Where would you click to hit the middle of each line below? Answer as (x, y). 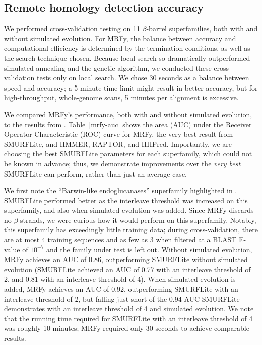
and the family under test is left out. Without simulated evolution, (149, 249)
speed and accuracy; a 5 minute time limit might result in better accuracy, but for (131, 87)
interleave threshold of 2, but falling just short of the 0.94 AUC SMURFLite (122, 298)
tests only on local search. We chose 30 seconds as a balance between (143, 78)
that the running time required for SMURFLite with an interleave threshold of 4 (128, 318)
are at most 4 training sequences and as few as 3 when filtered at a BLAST (120, 240)
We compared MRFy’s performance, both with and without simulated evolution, (128, 114)
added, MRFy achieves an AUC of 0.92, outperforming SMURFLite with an (121, 289)
